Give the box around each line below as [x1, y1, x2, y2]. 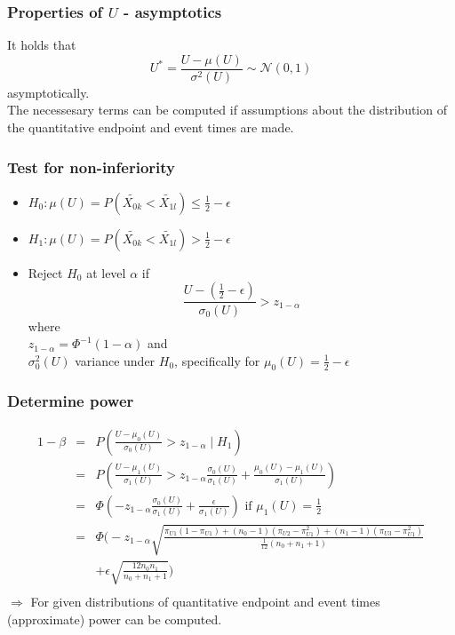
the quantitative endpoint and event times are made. [7, 118, 294, 137]
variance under [75, 351, 156, 369]
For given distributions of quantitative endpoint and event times [30, 591, 380, 610]
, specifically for [174, 351, 260, 369]
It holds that [7, 36, 76, 54]
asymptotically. [7, 83, 90, 101]
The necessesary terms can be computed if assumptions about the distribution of [7, 100, 447, 119]
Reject [28, 263, 63, 282]
